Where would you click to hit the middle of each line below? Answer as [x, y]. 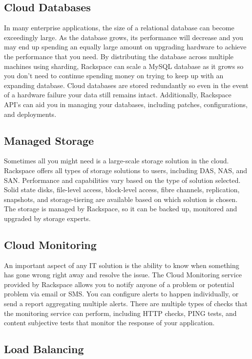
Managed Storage [49, 140]
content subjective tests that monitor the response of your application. [109, 323]
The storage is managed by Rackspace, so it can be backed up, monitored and [121, 209]
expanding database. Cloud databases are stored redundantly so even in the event [126, 85]
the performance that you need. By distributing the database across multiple [119, 56]
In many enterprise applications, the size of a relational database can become [119, 28]
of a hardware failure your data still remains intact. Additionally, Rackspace [118, 95]
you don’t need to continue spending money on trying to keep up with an [114, 76]
